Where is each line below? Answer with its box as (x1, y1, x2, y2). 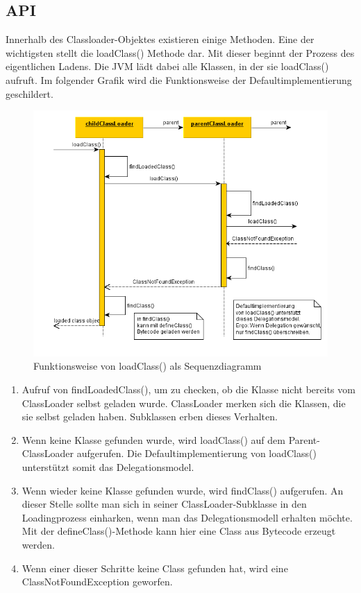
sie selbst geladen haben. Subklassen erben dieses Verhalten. (22, 409, 278, 424)
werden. (22, 538, 55, 551)
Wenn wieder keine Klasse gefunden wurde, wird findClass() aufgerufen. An (22, 483, 344, 497)
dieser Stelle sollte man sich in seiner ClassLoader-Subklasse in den (22, 497, 307, 511)
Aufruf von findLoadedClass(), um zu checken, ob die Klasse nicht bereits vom (22, 382, 355, 397)
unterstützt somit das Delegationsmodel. (22, 460, 194, 474)
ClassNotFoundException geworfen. (22, 574, 173, 589)
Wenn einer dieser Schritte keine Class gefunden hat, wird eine (22, 560, 288, 575)
